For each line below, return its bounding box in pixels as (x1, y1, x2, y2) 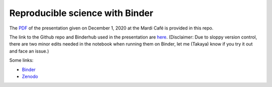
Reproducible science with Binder (9, 7, 154, 18)
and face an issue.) (9, 48, 49, 54)
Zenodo (22, 73, 38, 79)
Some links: (9, 57, 34, 63)
